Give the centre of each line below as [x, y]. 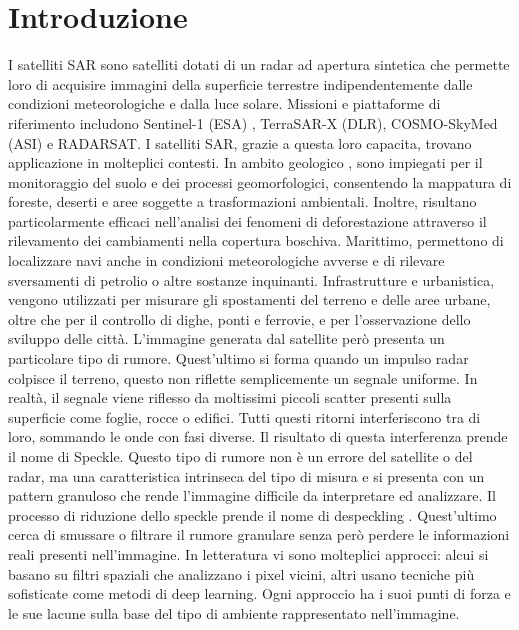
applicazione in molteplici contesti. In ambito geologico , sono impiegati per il [245, 162]
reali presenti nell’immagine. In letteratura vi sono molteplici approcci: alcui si [248, 553]
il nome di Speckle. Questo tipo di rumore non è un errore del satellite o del [240, 456]
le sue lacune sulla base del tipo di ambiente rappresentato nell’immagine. [234, 612]
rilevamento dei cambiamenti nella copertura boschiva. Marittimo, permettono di [256, 240]
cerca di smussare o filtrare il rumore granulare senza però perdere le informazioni [259, 534]
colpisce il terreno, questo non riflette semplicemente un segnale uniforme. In [243, 377]
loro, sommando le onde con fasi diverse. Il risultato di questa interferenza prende [258, 436]
